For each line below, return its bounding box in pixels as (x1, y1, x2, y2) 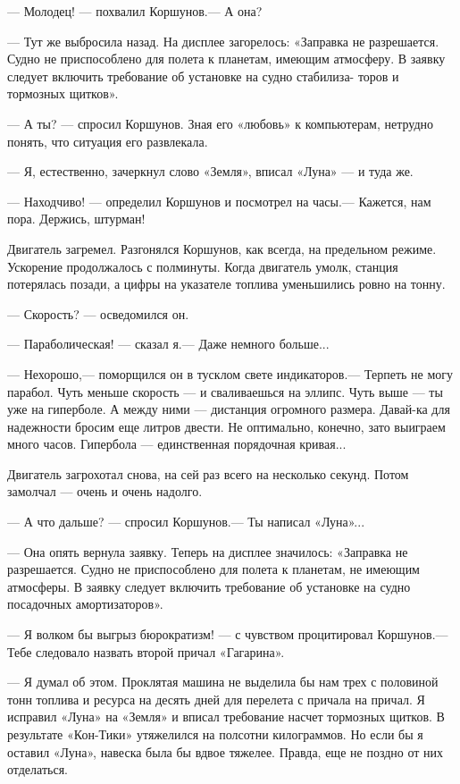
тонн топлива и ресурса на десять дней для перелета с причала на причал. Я (7, 689, 425, 708)
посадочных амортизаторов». (7, 594, 163, 613)
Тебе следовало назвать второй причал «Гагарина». (7, 642, 285, 661)
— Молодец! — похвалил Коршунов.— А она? (7, 2, 263, 20)
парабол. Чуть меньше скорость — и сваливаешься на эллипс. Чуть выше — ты (7, 382, 443, 400)
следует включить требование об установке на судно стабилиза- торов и (7, 66, 399, 85)
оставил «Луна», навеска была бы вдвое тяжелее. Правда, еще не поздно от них (7, 742, 444, 761)
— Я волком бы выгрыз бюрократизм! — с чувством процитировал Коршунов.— (7, 625, 448, 644)
